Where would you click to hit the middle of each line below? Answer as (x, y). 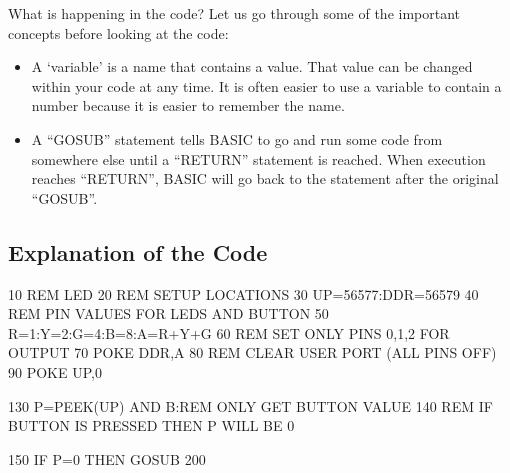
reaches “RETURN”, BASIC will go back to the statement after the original (265, 178)
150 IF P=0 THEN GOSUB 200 (107, 458)
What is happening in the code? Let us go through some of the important (234, 13)
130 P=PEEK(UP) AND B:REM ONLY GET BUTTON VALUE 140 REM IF (250, 405)
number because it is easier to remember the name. (188, 105)
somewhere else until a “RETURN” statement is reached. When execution (258, 158)
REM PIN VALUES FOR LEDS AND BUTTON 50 (168, 313)
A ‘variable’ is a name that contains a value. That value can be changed (252, 66)
